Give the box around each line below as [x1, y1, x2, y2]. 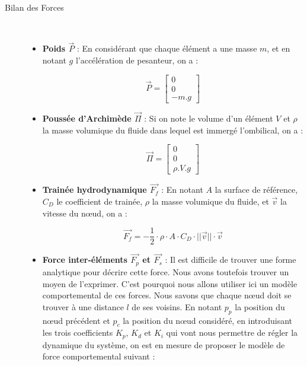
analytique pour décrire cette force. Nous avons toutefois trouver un [42, 265, 289, 278]
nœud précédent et [42, 314, 110, 326]
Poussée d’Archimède [42, 112, 132, 124]
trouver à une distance [42, 300, 124, 313]
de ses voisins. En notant [132, 300, 222, 313]
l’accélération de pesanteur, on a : [75, 54, 199, 66]
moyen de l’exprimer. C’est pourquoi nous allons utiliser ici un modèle [42, 277, 298, 289]
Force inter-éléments [42, 253, 127, 266]
